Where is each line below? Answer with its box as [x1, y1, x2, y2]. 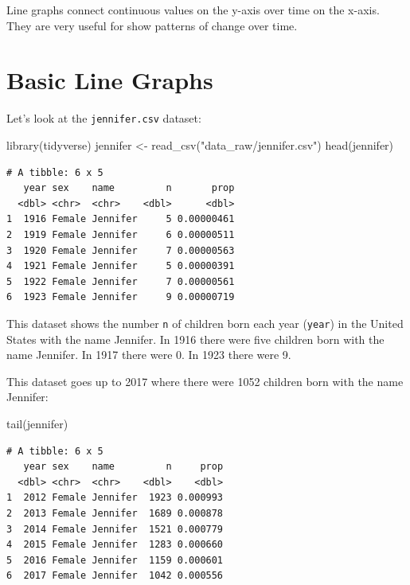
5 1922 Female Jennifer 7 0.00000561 [6, 275, 235, 287]
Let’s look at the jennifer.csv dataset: [6, 110, 201, 127]
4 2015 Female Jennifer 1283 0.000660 [6, 539, 224, 551]
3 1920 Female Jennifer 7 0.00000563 [6, 244, 235, 256]
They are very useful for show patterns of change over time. [6, 17, 298, 33]
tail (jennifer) [6, 415, 68, 431]
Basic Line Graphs [6, 64, 213, 96]
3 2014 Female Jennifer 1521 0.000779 [6, 523, 224, 535]
